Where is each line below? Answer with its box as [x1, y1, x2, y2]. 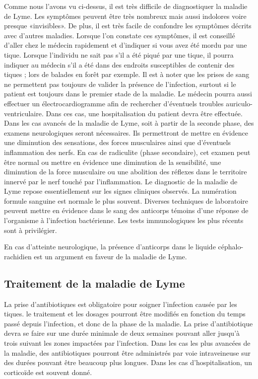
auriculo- [226, 98, 253, 108]
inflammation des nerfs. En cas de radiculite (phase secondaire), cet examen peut [4, 147, 251, 157]
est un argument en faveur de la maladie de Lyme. [34, 251, 187, 261]
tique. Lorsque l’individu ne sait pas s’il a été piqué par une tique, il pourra [4, 49, 234, 60]
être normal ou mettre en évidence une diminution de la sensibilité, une [4, 156, 221, 167]
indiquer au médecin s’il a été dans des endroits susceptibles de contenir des [4, 59, 235, 70]
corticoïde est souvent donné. [4, 367, 92, 377]
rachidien [4, 251, 32, 261]
